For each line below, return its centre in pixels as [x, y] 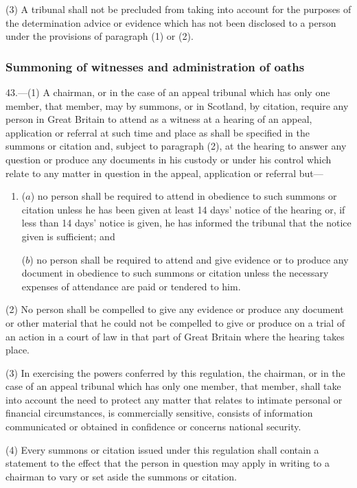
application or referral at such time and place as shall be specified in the [158, 132]
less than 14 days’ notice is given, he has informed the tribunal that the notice [186, 223]
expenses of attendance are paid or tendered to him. [131, 286]
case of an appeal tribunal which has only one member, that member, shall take [173, 386]
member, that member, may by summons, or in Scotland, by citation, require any [177, 105]
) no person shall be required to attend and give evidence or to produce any [189, 259]
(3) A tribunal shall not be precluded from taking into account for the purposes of [178, 9]
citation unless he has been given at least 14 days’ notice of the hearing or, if [183, 209]
